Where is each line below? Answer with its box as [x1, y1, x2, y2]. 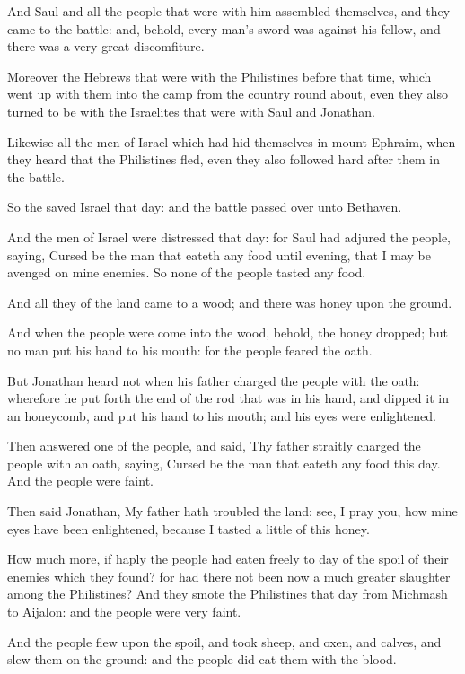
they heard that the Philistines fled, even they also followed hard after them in [7, 150, 441, 169]
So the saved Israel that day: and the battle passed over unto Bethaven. [7, 197, 402, 216]
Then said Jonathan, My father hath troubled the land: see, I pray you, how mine [7, 502, 458, 521]
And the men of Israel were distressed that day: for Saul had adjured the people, [7, 227, 452, 246]
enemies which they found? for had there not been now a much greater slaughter [7, 566, 451, 585]
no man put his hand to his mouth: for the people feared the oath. [7, 340, 373, 359]
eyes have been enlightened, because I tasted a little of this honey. [7, 519, 370, 538]
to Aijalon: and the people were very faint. [7, 602, 241, 621]
